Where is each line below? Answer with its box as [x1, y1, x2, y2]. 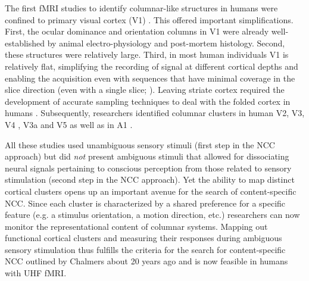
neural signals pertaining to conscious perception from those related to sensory [5, 161, 292, 174]
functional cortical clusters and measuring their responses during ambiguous [5, 232, 282, 244]
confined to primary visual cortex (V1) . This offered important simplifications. [5, 13, 294, 26]
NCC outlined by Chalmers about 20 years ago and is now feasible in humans [5, 255, 288, 267]
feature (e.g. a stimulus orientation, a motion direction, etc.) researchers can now [5, 208, 300, 221]
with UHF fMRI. [5, 267, 67, 279]
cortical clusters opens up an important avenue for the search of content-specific [5, 185, 296, 197]
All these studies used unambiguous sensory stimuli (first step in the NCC [5, 138, 275, 151]
